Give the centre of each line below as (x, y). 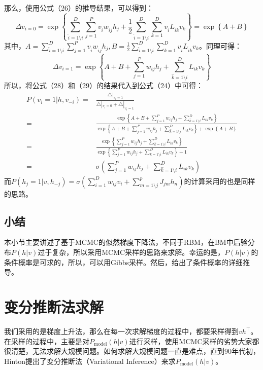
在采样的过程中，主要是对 (47, 341)
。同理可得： (220, 45)
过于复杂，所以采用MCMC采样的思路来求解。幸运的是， (131, 252)
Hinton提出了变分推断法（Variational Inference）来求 (90, 361)
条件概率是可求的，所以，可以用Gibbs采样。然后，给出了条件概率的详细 (123, 262)
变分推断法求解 (54, 307)
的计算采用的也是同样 (220, 181)
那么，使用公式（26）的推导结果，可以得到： (79, 8)
